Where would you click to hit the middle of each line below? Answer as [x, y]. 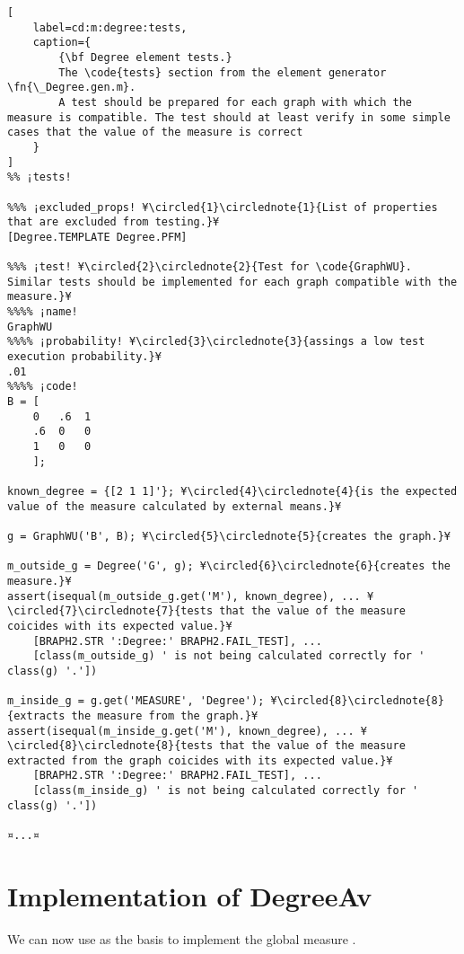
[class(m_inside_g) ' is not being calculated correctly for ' [226, 791]
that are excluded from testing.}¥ [114, 222]
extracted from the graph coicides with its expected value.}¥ [200, 760]
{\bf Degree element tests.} [145, 57]
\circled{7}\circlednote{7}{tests [110, 611]
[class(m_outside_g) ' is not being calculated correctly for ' [229, 656]
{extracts [36, 715]
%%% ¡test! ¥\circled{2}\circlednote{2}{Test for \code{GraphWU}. [210, 267]
